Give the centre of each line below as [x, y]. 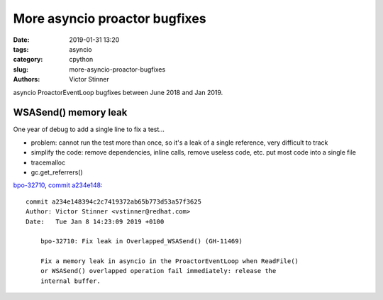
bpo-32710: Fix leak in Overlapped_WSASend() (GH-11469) [141, 241]
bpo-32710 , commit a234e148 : [58, 185]
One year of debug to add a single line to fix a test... [89, 129]
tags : [21, 49]
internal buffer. [70, 281]
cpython [81, 60]
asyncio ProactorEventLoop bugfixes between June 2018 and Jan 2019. [118, 92]
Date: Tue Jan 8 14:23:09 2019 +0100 [95, 221]
